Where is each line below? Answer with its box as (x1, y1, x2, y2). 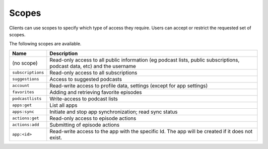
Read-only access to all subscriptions (49, 69, 137, 76)
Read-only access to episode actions (49, 115, 136, 122)
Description (49, 50, 78, 57)
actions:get (12, 116, 39, 121)
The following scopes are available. (9, 41, 82, 47)
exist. (49, 134, 62, 141)
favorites (12, 89, 35, 95)
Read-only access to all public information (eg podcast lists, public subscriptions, (49, 56, 240, 63)
